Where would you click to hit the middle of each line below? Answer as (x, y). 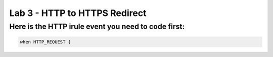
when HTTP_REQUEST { (45, 42)
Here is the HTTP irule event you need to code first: (97, 26)
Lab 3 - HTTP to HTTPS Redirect (78, 13)
